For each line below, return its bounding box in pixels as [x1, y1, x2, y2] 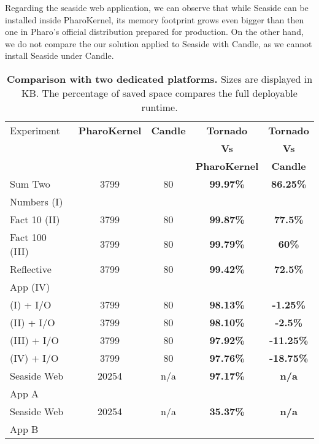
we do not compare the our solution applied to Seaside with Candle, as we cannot [5, 37, 312, 50]
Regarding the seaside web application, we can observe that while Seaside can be [5, 1, 309, 13]
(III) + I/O [10, 332, 60, 347]
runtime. [141, 99, 178, 114]
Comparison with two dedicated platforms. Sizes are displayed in [6, 71, 313, 86]
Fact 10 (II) [10, 212, 60, 226]
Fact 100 [10, 229, 47, 244]
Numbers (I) [10, 194, 63, 209]
